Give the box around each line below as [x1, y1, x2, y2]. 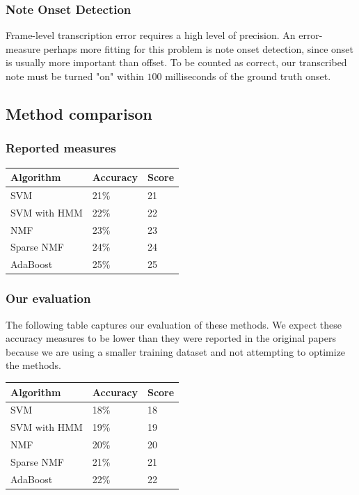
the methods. [6, 358, 61, 372]
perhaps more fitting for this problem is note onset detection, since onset [43, 41, 354, 56]
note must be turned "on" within [6, 69, 144, 83]
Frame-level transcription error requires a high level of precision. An [6, 28, 296, 42]
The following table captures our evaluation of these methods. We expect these [6, 317, 342, 331]
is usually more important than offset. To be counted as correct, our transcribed [6, 55, 347, 70]
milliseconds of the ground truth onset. [165, 69, 331, 83]
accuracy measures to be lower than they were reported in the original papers [6, 331, 336, 345]
